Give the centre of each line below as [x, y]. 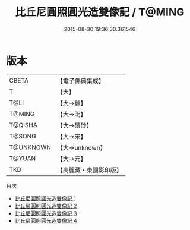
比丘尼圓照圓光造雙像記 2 [46, 206]
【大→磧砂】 [75, 125]
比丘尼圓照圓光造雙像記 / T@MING [100, 12]
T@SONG [23, 136]
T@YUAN [23, 158]
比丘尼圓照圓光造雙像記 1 [45, 198]
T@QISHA [23, 125]
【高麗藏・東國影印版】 [90, 170]
